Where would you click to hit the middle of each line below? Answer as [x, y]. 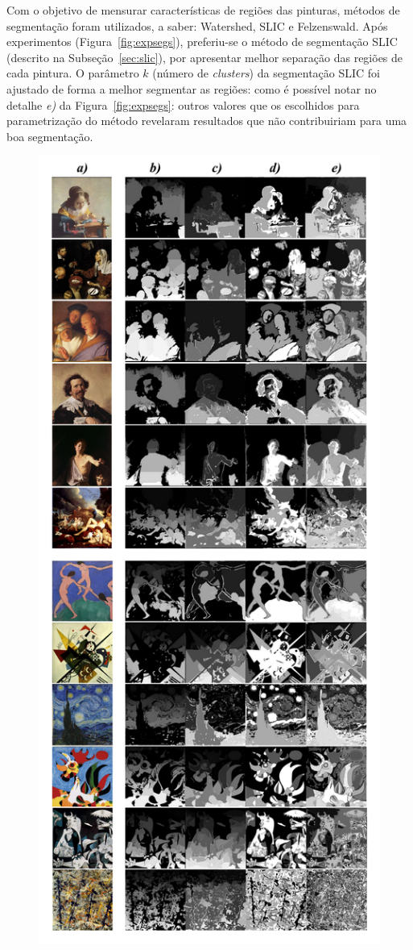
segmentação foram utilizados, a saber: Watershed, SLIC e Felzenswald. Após [197, 25]
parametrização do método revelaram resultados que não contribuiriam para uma [207, 121]
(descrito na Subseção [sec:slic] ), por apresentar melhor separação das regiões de [205, 57]
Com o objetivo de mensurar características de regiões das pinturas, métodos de [203, 10]
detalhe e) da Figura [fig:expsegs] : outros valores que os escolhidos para [183, 104]
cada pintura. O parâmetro [73, 73]
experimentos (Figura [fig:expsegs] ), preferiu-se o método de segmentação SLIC [202, 42]
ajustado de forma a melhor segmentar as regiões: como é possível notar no [192, 88]
